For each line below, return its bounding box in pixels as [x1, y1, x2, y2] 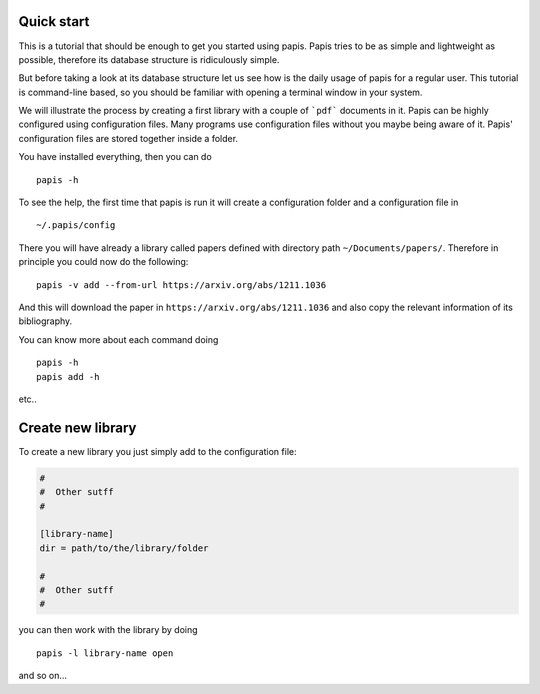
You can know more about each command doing [18, 333, 219, 345]
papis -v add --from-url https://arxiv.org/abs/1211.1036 [36, 279, 327, 290]
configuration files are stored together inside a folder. [18, 132, 239, 144]
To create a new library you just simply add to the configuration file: [18, 445, 297, 457]
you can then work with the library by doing [18, 624, 199, 636]
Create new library [18, 419, 137, 436]
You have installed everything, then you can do [18, 151, 212, 163]
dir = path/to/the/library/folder [39, 542, 209, 554]
